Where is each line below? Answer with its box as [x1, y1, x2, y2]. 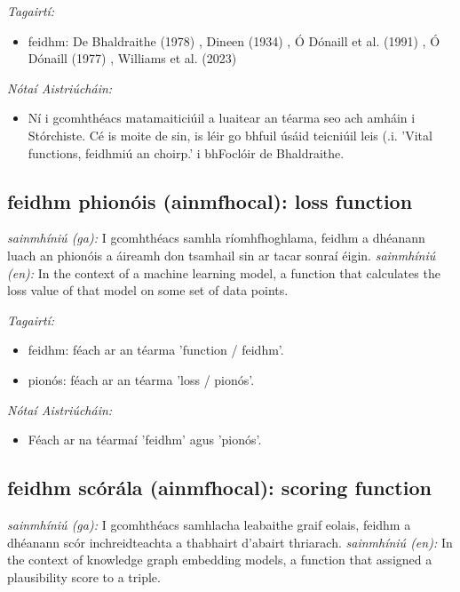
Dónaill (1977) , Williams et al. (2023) [28, 49, 237, 68]
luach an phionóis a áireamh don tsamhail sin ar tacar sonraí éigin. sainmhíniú [7, 245, 436, 264]
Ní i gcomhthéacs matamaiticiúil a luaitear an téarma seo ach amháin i [28, 108, 416, 127]
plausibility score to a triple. [7, 567, 161, 586]
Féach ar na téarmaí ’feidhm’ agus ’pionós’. [28, 430, 262, 449]
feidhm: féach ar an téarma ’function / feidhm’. [28, 340, 284, 359]
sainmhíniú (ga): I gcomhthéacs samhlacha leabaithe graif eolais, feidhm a [7, 515, 411, 533]
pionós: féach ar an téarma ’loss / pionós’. [28, 370, 255, 388]
